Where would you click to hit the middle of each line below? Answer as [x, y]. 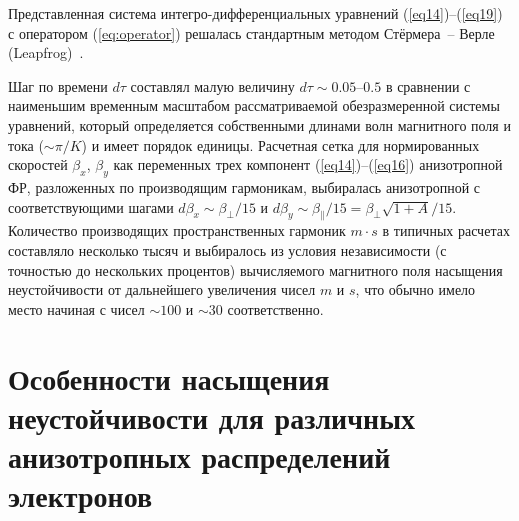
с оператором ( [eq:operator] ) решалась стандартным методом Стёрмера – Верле [251, 32]
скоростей [38, 164]
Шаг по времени [58, 85]
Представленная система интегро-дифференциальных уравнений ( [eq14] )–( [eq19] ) [255, 13]
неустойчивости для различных [212, 416]
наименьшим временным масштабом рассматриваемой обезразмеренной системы [254, 105]
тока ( [26, 144]
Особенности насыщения [169, 377]
